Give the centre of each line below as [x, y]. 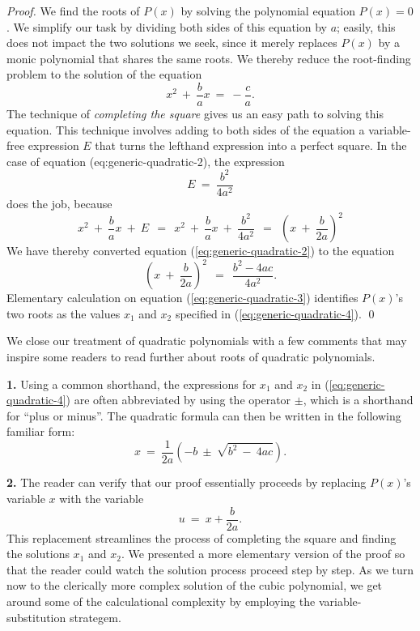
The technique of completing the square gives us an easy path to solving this [195, 114]
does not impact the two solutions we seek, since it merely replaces [172, 43]
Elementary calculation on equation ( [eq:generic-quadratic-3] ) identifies [182, 298]
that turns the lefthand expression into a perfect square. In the [251, 145]
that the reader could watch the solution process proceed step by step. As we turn [210, 569]
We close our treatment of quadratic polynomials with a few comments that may [207, 341]
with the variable [102, 498]
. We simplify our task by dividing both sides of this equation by [167, 26]
